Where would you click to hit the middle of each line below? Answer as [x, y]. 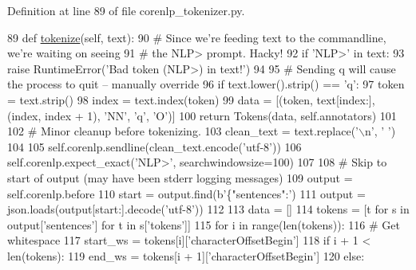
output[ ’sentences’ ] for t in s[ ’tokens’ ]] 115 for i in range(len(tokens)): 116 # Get [204, 224]
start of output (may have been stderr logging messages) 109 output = [180, 177]
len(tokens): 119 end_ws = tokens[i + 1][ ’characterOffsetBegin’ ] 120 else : [186, 255]
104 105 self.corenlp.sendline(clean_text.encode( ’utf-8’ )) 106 [155, 146]
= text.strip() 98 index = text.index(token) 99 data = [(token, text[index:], [191, 99]
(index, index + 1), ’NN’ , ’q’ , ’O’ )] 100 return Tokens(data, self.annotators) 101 [202, 115]
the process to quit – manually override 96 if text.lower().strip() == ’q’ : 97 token [206, 84]
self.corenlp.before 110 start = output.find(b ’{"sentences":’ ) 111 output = [186, 193]
